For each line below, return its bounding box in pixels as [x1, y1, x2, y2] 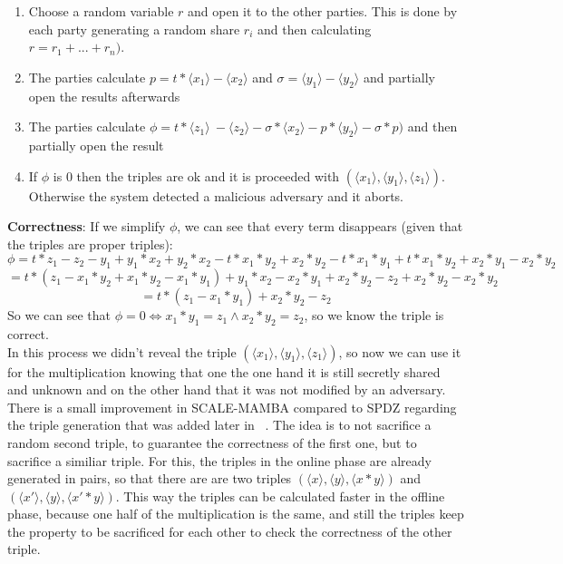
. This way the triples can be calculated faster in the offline [115, 486, 445, 505]
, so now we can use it [338, 342, 461, 361]
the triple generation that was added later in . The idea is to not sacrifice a [7, 415, 432, 434]
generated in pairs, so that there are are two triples [7, 469, 292, 488]
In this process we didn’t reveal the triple [7, 342, 237, 361]
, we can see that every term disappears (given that [177, 217, 463, 236]
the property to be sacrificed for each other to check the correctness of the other [7, 521, 452, 540]
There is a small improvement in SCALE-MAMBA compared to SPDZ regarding [7, 397, 457, 416]
